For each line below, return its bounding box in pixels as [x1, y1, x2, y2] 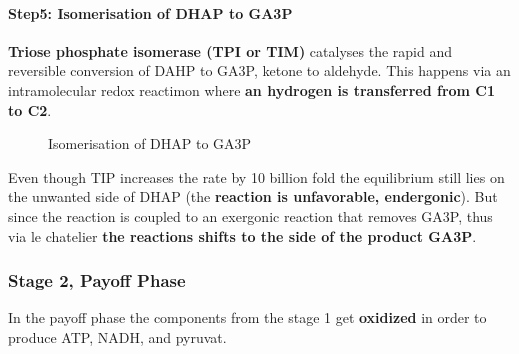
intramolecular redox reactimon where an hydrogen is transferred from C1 [8, 79, 496, 100]
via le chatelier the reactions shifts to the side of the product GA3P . [8, 225, 477, 246]
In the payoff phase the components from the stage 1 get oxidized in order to [8, 307, 487, 328]
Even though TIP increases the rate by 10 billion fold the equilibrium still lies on [8, 166, 505, 187]
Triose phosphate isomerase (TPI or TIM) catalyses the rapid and [8, 40, 452, 61]
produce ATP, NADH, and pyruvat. [8, 326, 227, 347]
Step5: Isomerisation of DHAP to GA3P [8, 2, 293, 23]
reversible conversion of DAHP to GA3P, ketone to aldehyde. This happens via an [8, 60, 511, 81]
